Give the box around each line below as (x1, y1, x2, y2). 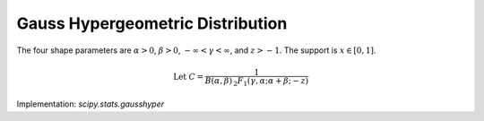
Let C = (173, 72, 204, 82)
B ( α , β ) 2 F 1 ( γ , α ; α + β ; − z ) (204, 75, 309, 88)
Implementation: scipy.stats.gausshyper (16, 99, 165, 109)
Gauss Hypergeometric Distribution (16, 13, 288, 33)
